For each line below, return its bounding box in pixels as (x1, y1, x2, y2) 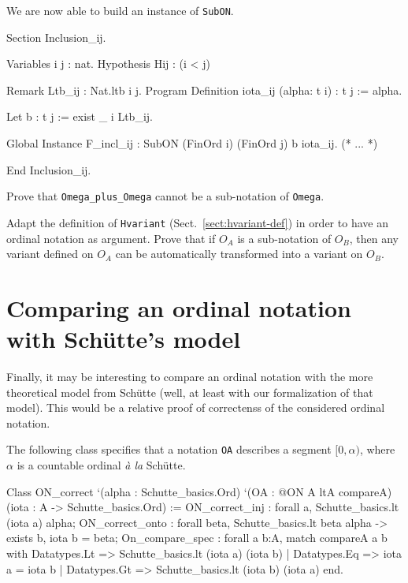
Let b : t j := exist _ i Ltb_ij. (6, 108, 153, 125)
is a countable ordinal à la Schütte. (17, 457, 186, 473)
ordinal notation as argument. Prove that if (6, 230, 216, 246)
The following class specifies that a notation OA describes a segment (6, 441, 332, 458)
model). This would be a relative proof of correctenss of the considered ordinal (6, 399, 385, 416)
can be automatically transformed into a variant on (115, 245, 363, 262)
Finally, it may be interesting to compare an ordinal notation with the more (6, 368, 373, 385)
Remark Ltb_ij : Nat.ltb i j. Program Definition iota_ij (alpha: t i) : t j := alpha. (6, 81, 402, 98)
